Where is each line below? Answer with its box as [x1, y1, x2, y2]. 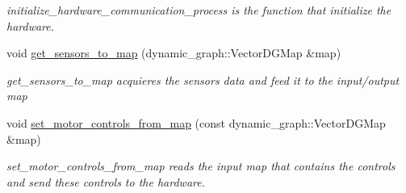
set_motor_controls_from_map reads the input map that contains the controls [6, 157, 396, 174]
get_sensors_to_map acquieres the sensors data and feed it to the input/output [6, 71, 400, 88]
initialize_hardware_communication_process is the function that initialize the [6, 2, 391, 18]
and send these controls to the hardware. [6, 173, 205, 190]
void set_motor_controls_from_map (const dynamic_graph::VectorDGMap [6, 114, 386, 131]
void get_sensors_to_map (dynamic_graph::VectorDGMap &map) [6, 44, 341, 61]
